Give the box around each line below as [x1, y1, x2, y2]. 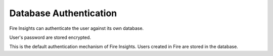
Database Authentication [9, 8, 117, 19]
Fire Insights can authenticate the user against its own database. [9, 25, 144, 31]
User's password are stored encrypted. [9, 34, 91, 40]
